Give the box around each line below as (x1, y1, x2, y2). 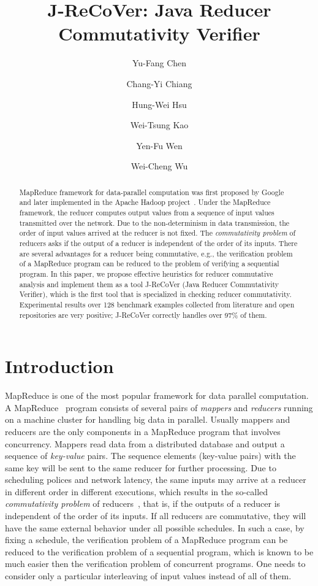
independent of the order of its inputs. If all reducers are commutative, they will (5, 509, 306, 522)
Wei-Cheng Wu (131, 160, 188, 172)
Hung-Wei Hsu (132, 98, 187, 110)
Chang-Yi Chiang (126, 77, 192, 90)
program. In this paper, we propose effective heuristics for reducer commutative (19, 268, 273, 279)
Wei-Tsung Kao (130, 118, 189, 131)
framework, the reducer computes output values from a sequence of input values (19, 207, 274, 217)
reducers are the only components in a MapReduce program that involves (5, 425, 281, 438)
